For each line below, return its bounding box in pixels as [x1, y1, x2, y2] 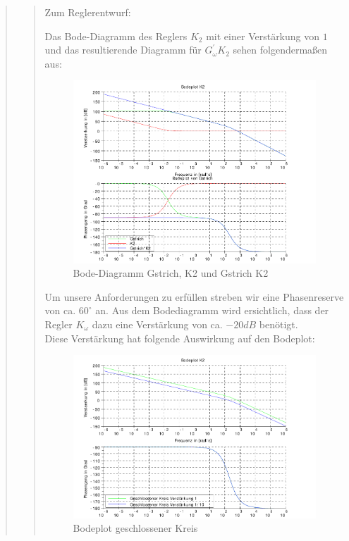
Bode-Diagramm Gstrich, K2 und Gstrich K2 [73, 266, 269, 280]
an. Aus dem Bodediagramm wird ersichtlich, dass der [95, 303, 329, 318]
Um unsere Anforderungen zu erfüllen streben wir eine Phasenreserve [44, 289, 344, 304]
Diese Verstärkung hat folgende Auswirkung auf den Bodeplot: [44, 330, 315, 345]
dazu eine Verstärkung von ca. [92, 317, 223, 332]
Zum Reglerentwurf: [44, 5, 131, 19]
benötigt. [259, 317, 298, 332]
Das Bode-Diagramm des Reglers [44, 28, 188, 43]
